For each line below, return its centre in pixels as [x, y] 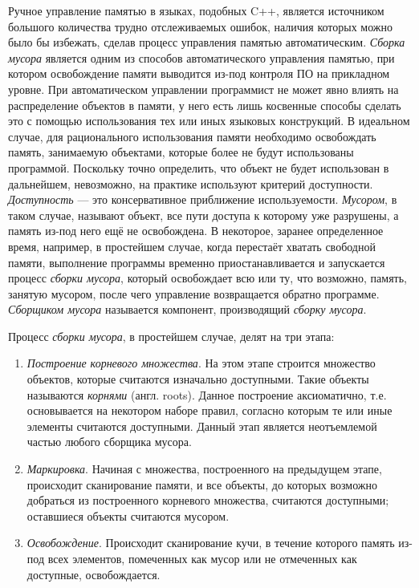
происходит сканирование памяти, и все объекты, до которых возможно [202, 484]
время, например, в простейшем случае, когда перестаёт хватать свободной [192, 246]
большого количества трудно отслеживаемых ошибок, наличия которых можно [201, 26]
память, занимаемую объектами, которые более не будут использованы [181, 152]
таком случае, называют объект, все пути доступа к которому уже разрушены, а [203, 215]
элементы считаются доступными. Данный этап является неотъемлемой [202, 426]
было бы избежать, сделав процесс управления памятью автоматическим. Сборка [207, 42]
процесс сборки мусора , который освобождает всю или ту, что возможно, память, [208, 278]
